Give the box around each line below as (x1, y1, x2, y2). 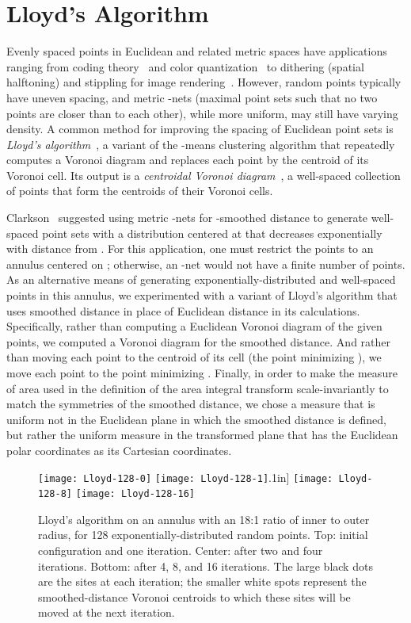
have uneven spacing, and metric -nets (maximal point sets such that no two (6, 89, 378, 105)
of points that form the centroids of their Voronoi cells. (6, 182, 273, 199)
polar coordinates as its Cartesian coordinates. (6, 441, 232, 458)
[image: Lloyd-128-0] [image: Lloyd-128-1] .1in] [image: (38, 468, 333, 485)
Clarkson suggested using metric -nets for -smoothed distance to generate (6, 209, 368, 226)
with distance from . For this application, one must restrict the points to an (6, 240, 374, 257)
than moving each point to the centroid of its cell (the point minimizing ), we (6, 349, 382, 365)
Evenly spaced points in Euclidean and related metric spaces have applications (6, 43, 387, 59)
